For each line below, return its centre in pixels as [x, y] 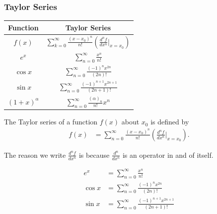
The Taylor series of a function [51, 122]
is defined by [170, 122]
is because [94, 155]
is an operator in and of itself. [168, 155]
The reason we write [35, 155]
